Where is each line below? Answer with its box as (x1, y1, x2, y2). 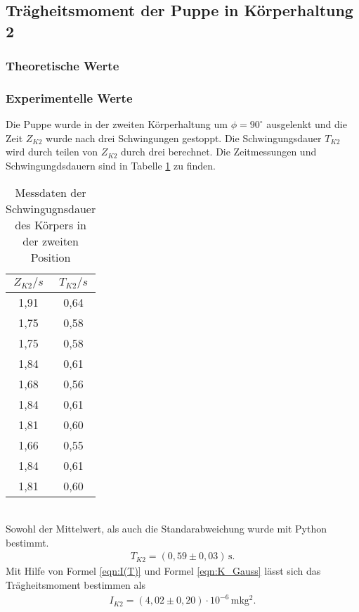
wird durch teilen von (6, 144, 98, 159)
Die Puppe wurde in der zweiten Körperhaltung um (6, 117, 228, 132)
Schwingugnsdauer (6, 200, 96, 217)
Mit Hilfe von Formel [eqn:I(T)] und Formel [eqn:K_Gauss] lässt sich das (6, 563, 321, 578)
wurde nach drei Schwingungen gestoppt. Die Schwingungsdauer (46, 130, 322, 145)
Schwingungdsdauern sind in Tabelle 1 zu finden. (6, 158, 216, 173)
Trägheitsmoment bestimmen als (6, 578, 145, 592)
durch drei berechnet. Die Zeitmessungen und (121, 144, 317, 159)
